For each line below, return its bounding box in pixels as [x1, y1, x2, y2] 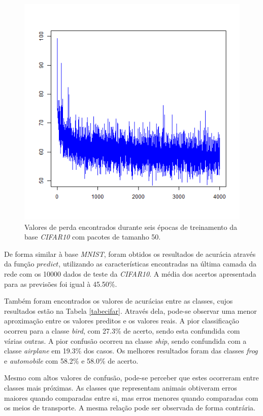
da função [4, 258, 35, 269]
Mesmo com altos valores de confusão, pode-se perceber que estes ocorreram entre [4, 372, 259, 383]
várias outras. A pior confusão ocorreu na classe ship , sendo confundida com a [4, 335, 247, 346]
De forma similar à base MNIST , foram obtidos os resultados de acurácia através [4, 248, 256, 259]
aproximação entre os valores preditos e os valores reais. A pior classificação [4, 315, 239, 326]
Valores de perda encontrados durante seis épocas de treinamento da [24, 221, 238, 232]
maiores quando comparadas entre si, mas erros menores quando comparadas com [4, 392, 258, 403]
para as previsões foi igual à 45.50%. [4, 278, 117, 289]
